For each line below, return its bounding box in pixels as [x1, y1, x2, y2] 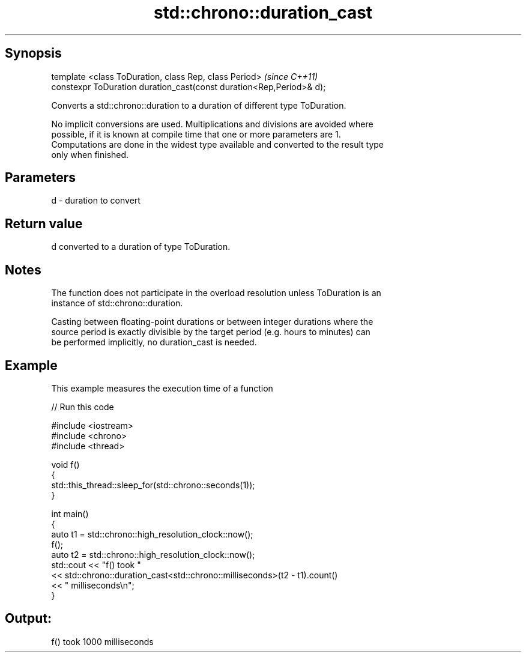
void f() [51, 459, 80, 470]
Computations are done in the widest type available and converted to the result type [51, 139, 384, 150]
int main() [51, 508, 89, 519]
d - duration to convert [51, 195, 141, 206]
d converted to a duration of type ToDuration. [51, 241, 231, 252]
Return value [5, 216, 83, 231]
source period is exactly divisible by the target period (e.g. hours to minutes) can [51, 327, 370, 338]
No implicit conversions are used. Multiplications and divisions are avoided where [51, 118, 373, 129]
